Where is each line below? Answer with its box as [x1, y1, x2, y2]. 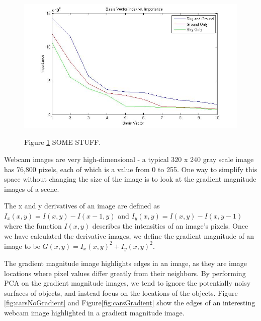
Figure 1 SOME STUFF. [24, 137, 101, 147]
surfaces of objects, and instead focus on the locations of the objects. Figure [4, 287, 238, 298]
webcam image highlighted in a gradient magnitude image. [4, 307, 185, 318]
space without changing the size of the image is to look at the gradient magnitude [4, 174, 256, 184]
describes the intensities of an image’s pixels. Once [92, 221, 248, 231]
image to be [4, 240, 40, 251]
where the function [4, 221, 62, 231]
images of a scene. [4, 183, 59, 194]
